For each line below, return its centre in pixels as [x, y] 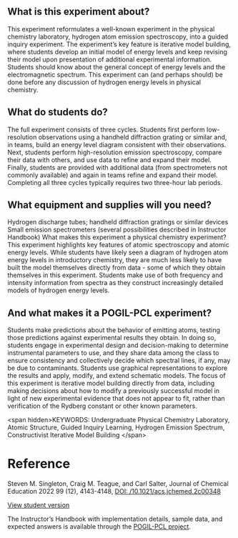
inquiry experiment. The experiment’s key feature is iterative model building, [119, 44]
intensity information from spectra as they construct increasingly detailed [115, 283]
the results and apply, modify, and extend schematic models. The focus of [117, 376]
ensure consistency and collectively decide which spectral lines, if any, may [119, 361]
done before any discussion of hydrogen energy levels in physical [104, 82]
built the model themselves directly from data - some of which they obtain [116, 268]
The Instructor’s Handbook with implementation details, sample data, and [115, 519]
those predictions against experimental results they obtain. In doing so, [112, 338]
